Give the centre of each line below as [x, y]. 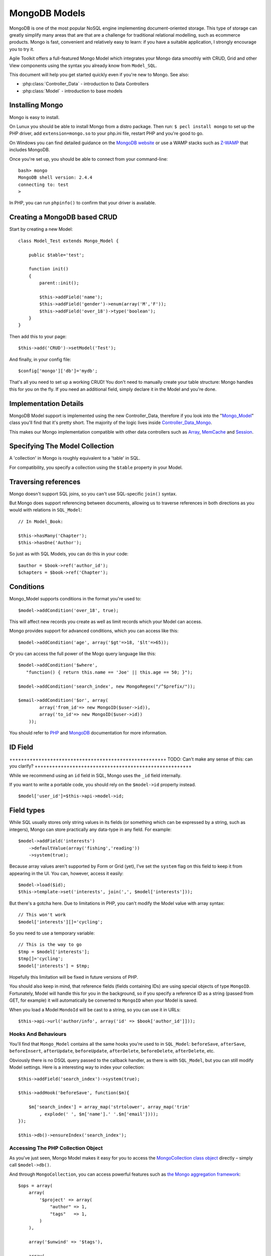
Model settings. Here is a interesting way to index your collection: [77, 1067]
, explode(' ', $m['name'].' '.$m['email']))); [99, 1114]
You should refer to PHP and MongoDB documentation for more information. [88, 732]
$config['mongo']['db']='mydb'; [58, 371]
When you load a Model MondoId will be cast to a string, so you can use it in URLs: [95, 1009]
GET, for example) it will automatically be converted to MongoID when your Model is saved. [103, 1000]
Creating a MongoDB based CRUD [63, 217]
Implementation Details [46, 404]
